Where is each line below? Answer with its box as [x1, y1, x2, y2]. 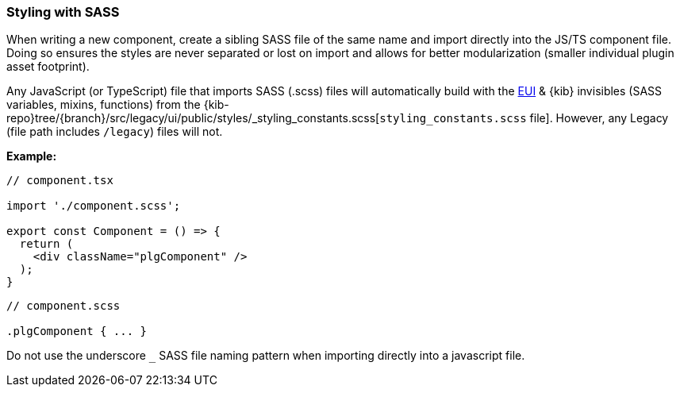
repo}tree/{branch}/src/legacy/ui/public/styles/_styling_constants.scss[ [6, 111, 380, 125]
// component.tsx [6, 174, 113, 187]
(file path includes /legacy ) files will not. [6, 125, 223, 139]
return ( [19, 237, 74, 251]
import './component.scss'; [6, 199, 181, 213]
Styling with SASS [6, 4, 120, 20]
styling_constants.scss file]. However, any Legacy [379, 111, 669, 125]
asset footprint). [6, 60, 90, 74]
